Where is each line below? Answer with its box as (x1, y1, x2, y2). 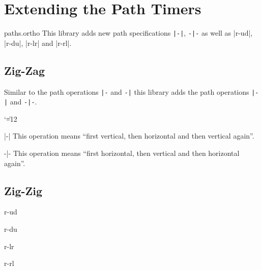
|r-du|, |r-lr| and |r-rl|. (4, 37, 72, 48)
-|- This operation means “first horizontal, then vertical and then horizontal (4, 148, 240, 158)
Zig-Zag (4, 62, 45, 78)
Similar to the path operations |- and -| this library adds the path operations (4, 86, 249, 97)
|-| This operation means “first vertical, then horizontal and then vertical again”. (4, 130, 254, 141)
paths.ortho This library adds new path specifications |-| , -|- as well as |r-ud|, (4, 28, 253, 38)
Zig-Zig (4, 182, 43, 198)
